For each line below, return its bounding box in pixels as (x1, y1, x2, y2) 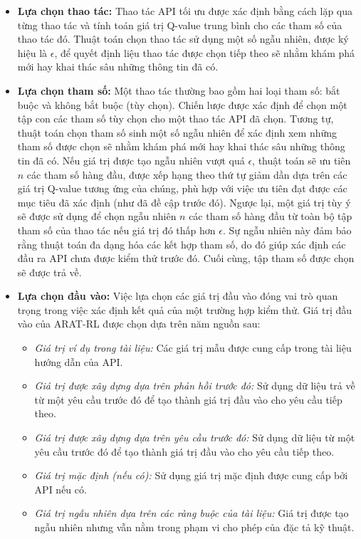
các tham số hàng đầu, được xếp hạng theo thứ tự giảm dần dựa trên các (26, 167, 347, 182)
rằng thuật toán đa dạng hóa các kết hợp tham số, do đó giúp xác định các (17, 236, 346, 251)
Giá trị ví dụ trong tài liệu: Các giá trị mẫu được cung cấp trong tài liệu (34, 340, 352, 355)
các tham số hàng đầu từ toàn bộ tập (189, 209, 352, 224)
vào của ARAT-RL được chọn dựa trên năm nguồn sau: (17, 316, 261, 331)
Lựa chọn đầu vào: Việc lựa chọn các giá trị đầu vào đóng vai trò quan (17, 288, 338, 303)
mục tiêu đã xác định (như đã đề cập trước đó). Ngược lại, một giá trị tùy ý (17, 194, 351, 209)
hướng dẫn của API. (34, 354, 123, 369)
